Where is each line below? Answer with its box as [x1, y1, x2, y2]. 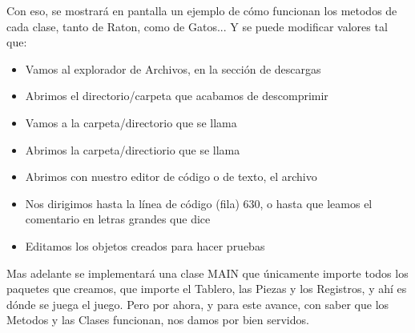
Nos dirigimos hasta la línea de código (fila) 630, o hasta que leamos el [25, 195, 373, 211]
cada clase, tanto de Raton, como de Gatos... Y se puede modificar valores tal [6, 18, 388, 34]
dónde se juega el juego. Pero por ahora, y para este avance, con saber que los [6, 295, 389, 312]
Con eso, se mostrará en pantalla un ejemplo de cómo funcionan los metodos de [6, 2, 397, 18]
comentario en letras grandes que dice [25, 211, 211, 227]
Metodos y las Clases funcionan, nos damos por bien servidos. [6, 311, 309, 328]
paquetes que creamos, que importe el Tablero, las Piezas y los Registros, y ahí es [6, 280, 407, 297]
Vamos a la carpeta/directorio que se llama [25, 114, 237, 130]
